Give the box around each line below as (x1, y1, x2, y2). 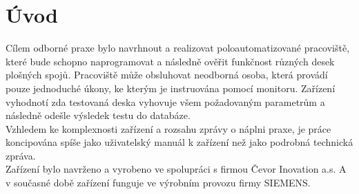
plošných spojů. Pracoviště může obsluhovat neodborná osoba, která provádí (6, 67, 328, 82)
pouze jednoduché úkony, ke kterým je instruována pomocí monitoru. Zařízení (6, 80, 336, 95)
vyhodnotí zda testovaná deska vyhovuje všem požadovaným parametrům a (6, 94, 325, 109)
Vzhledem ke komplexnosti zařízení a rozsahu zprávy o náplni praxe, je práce (6, 121, 331, 136)
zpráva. (6, 148, 36, 162)
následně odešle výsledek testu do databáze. (6, 108, 191, 122)
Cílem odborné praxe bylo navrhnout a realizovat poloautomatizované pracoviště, (6, 41, 350, 55)
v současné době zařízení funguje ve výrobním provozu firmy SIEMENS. (6, 175, 311, 190)
